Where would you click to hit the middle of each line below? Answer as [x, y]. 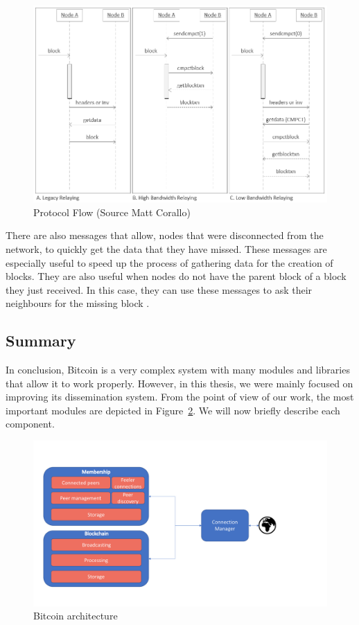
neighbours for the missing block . [78, 303]
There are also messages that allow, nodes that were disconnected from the [165, 235]
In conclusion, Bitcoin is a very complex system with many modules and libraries [178, 370]
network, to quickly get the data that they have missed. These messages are [166, 248]
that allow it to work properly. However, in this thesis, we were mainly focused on [179, 383]
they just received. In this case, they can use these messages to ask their [159, 289]
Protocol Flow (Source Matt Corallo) [112, 212]
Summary [41, 341]
